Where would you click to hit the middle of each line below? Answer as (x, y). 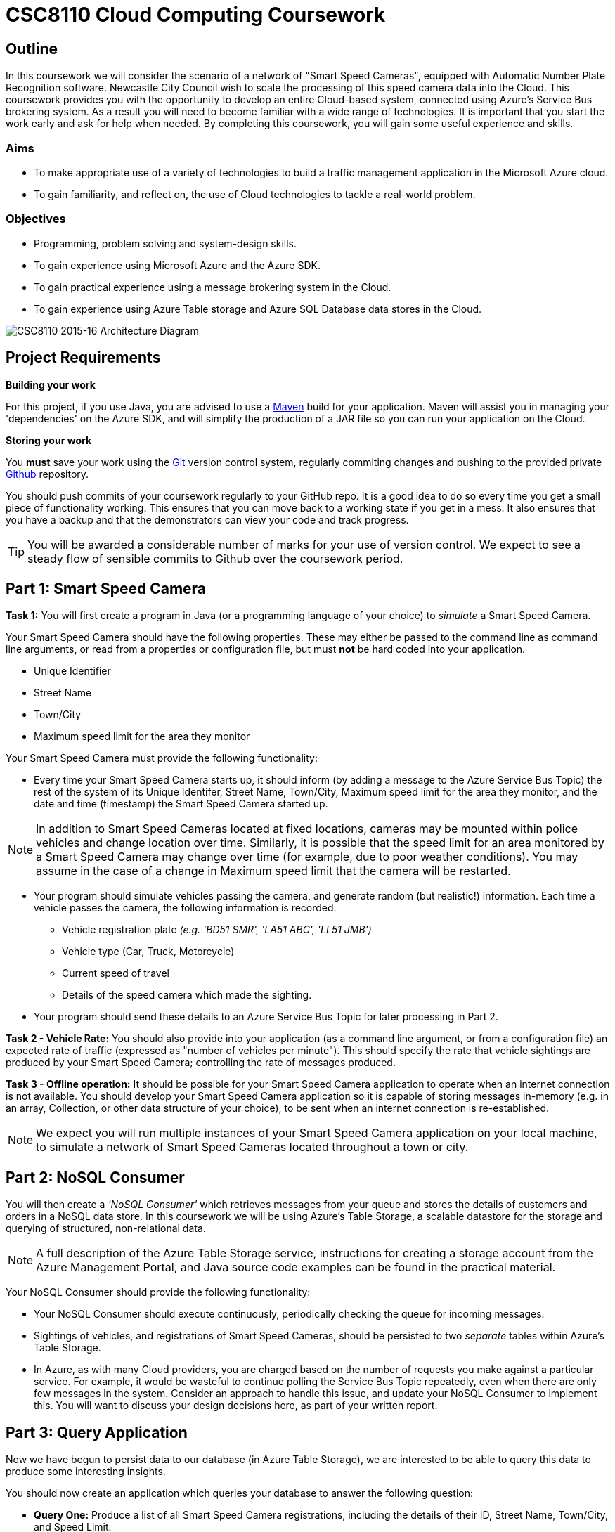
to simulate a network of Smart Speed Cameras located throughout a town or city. (252, 1147)
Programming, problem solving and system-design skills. (166, 243)
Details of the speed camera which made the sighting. (187, 995)
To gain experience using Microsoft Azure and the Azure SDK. (177, 265)
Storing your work (49, 440)
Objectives (36, 219)
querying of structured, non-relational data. (106, 1228)
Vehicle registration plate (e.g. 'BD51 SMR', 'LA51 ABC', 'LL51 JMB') (217, 930)
